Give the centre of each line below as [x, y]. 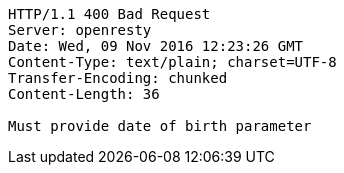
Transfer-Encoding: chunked [118, 78]
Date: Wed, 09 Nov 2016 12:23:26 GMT [156, 46]
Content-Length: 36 [84, 94]
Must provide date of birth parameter [160, 126]
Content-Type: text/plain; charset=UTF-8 [172, 62]
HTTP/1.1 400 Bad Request [109, 14]
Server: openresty [80, 30]
